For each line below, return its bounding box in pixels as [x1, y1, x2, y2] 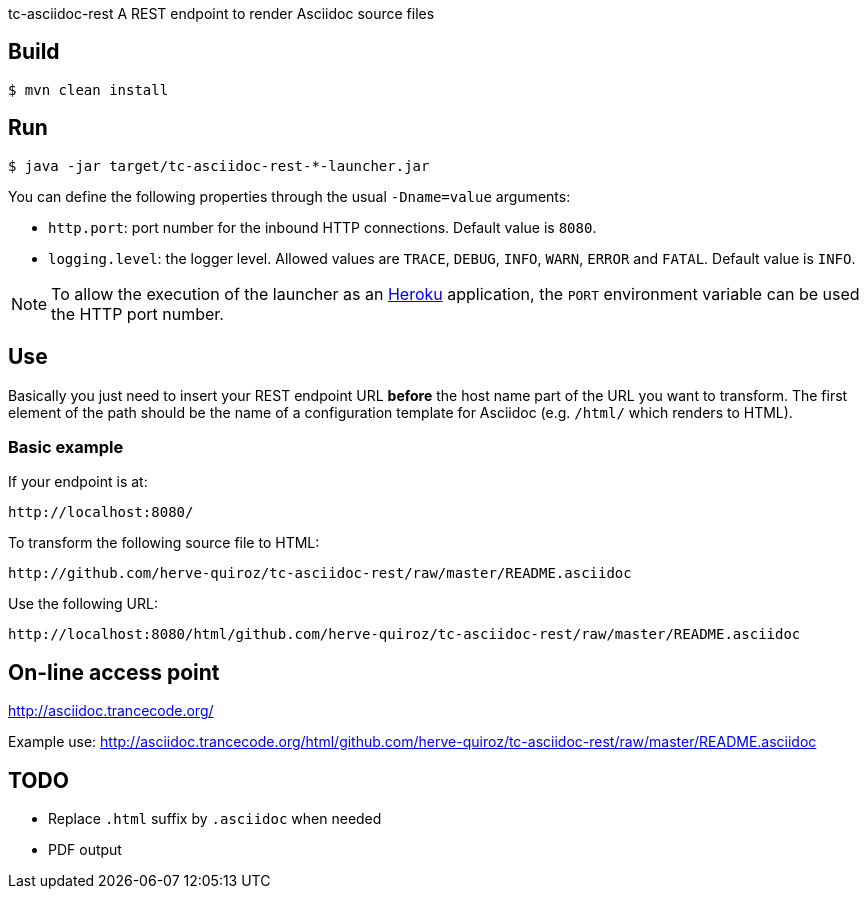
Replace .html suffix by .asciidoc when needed [48, 809, 382, 827]
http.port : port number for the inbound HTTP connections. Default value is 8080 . [48, 218, 597, 236]
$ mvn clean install [8, 81, 169, 98]
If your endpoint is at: [8, 473, 148, 491]
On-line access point [8, 659, 220, 685]
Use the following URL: [8, 595, 158, 613]
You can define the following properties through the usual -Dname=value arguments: [8, 187, 571, 205]
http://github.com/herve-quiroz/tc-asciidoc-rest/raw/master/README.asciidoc [8, 565, 632, 582]
